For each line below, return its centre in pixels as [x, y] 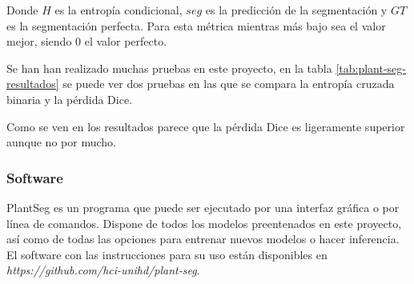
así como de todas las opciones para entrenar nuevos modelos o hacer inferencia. [203, 239]
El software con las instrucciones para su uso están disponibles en [167, 254]
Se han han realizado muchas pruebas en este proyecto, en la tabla [169, 68]
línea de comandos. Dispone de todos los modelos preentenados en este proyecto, [204, 223]
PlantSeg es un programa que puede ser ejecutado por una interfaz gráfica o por [203, 207]
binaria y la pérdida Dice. [70, 99]
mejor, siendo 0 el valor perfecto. [87, 41]
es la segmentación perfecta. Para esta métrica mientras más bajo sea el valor [196, 25]
